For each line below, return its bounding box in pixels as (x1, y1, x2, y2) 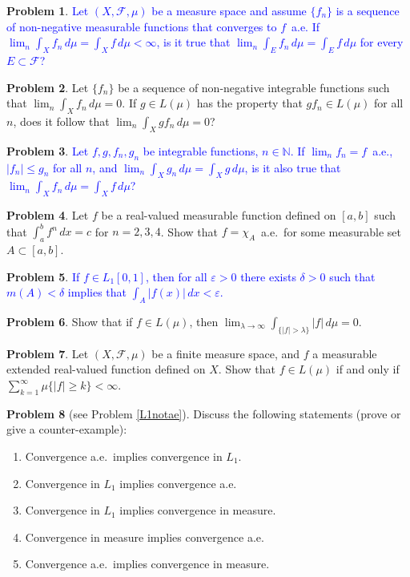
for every (360, 34, 404, 50)
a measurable (312, 345, 377, 361)
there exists (240, 268, 296, 284)
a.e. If (291, 18, 320, 34)
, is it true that (156, 34, 231, 50)
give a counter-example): (6, 421, 127, 438)
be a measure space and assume (151, 2, 307, 18)
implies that (67, 284, 127, 301)
